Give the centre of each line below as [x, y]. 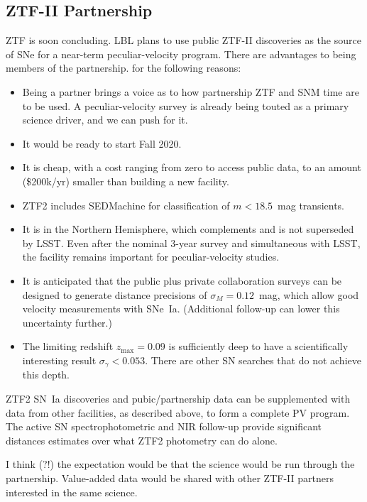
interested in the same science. [72, 492]
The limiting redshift [68, 346]
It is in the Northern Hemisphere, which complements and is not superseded [188, 229]
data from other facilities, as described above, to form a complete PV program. [178, 412]
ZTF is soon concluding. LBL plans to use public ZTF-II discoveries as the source [183, 40]
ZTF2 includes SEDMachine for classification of [126, 205]
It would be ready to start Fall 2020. [102, 143]
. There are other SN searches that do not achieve [253, 360]
